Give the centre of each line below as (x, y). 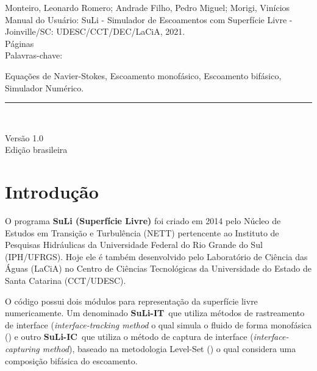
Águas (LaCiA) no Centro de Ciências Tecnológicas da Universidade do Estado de (158, 268)
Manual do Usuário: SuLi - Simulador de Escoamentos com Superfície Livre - (149, 19)
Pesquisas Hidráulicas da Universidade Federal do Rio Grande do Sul (134, 245)
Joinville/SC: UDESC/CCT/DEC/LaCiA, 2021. (95, 31)
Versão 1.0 (24, 137)
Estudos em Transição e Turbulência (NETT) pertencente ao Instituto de (142, 232)
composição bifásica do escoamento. (71, 360)
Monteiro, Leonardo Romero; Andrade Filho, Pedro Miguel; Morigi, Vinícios (148, 7)
